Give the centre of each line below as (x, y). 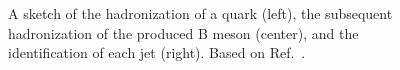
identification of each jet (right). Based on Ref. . (157, 52)
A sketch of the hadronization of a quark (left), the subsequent (200, 13)
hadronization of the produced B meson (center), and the (183, 32)
